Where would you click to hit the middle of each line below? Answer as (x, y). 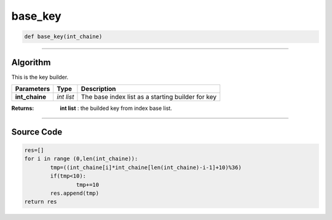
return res (41, 202)
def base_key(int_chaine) (63, 37)
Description (98, 89)
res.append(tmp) (75, 193)
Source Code (37, 132)
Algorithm (31, 62)
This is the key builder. (40, 77)
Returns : (23, 108)
